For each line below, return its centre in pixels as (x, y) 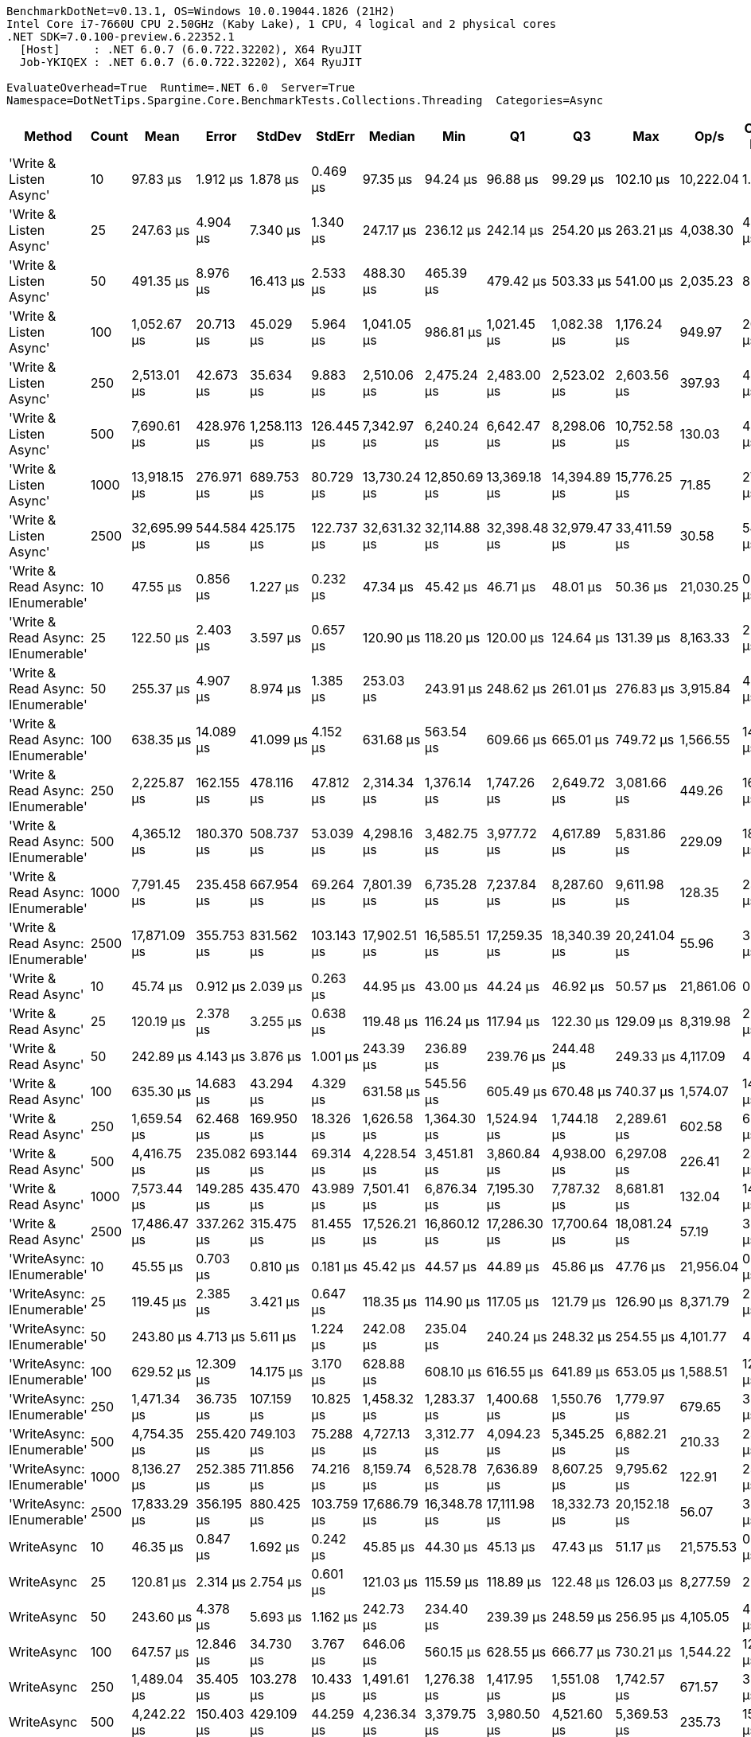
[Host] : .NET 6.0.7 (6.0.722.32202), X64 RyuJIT (191, 49)
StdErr (335, 136)
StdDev (279, 136)
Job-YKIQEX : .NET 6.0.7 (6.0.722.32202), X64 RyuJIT (191, 62)
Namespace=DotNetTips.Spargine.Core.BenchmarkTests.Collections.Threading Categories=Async (305, 100)
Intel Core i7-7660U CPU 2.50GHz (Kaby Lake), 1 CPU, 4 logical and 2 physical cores (282, 24)
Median (392, 136)
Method (48, 136)
